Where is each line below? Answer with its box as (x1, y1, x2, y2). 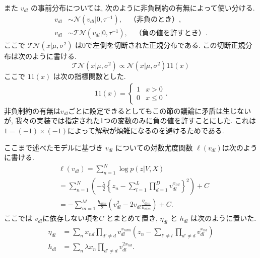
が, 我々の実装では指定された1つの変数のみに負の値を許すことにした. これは (4, 115, 256, 126)
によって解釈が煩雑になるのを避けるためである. (67, 125, 224, 136)
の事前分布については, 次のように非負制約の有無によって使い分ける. (30, 3, 255, 13)
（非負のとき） (129, 16, 179, 23)
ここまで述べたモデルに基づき (4, 142, 103, 152)
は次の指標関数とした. (53, 71, 126, 81)
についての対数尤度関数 (115, 142, 193, 152)
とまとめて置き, (106, 213, 158, 223)
